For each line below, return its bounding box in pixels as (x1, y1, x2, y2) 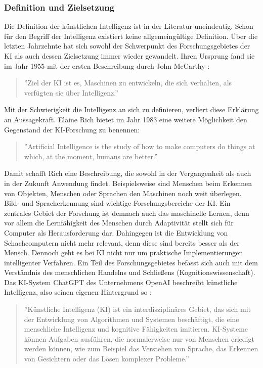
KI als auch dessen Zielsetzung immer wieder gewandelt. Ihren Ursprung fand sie (4, 51, 255, 61)
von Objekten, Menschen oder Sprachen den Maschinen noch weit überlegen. (4, 188, 242, 198)
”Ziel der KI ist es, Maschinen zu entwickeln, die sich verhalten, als (24, 77, 232, 88)
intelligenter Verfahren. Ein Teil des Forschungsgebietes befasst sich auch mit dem (4, 257, 258, 267)
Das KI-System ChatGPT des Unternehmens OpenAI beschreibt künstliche (4, 277, 238, 287)
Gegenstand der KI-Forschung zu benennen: (4, 124, 140, 134)
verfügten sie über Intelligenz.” (24, 87, 118, 98)
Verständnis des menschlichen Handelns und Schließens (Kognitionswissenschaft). (4, 267, 255, 278)
